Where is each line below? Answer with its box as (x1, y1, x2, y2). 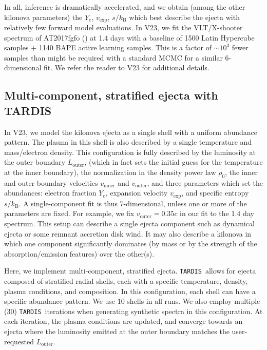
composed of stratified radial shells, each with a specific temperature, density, (4, 276, 248, 286)
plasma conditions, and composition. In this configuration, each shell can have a (4, 285, 256, 296)
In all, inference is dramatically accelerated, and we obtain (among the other (4, 2, 245, 12)
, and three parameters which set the (147, 177, 263, 188)
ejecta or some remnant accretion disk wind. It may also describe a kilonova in (4, 228, 252, 239)
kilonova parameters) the (4, 11, 83, 22)
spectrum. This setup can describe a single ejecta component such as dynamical (4, 218, 255, 229)
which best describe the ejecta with (129, 11, 240, 22)
